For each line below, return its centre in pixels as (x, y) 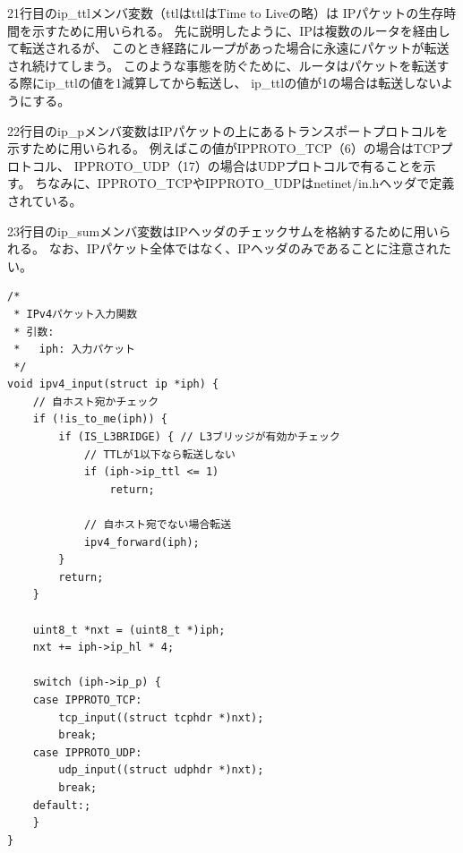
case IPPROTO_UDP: (87, 752)
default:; (62, 805)
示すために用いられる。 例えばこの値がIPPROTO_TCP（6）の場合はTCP (224, 148)
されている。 (45, 200)
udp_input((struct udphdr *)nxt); (161, 770)
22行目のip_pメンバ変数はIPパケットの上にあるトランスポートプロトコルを (228, 130)
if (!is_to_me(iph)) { (100, 419)
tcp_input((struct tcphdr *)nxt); (161, 717)
